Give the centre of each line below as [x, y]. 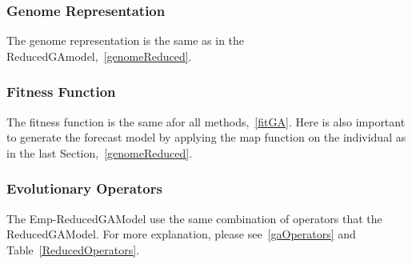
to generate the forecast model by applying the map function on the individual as [206, 137]
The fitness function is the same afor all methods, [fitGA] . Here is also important [206, 121]
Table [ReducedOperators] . [73, 249]
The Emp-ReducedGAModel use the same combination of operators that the [194, 218]
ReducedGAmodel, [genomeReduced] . [99, 56]
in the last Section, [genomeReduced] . [100, 152]
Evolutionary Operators [84, 188]
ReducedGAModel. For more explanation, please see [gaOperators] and [181, 234]
